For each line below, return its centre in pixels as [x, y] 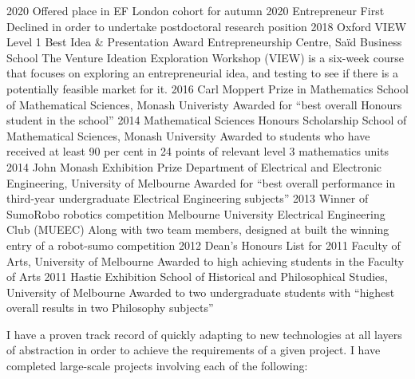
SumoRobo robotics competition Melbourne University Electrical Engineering [196, 213]
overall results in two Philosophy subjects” [110, 308]
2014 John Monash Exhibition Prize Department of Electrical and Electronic [194, 166]
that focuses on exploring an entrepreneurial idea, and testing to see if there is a [202, 73]
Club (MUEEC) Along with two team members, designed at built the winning [198, 229]
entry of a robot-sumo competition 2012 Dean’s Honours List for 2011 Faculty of [204, 245]
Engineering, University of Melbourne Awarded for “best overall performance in [201, 182]
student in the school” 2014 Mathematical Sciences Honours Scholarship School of [207, 120]
